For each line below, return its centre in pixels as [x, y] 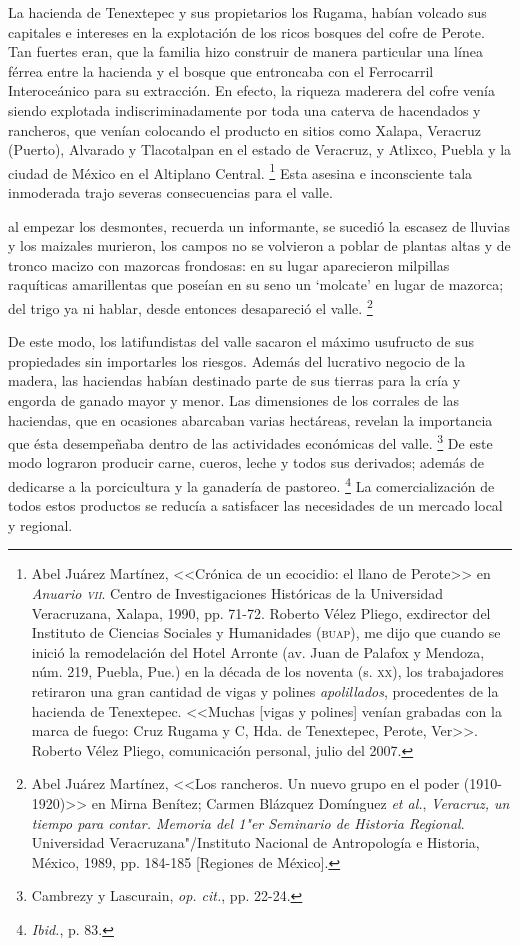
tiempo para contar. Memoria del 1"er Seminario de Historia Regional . [248, 822]
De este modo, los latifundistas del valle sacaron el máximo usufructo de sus [241, 341]
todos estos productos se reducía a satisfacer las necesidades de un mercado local [255, 505]
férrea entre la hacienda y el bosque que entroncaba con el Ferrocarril [221, 70]
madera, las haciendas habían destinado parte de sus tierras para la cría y [234, 380]
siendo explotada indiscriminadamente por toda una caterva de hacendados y [244, 109]
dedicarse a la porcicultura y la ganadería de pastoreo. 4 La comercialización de [251, 484]
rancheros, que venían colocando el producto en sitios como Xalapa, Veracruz [244, 129]
